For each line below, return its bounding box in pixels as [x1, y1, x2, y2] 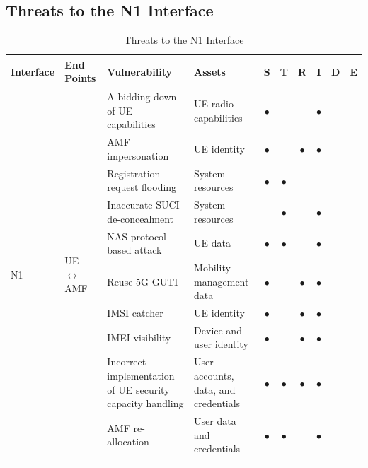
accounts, [194, 368, 234, 382]
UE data [194, 235, 231, 250]
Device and [194, 322, 242, 337]
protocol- [130, 228, 170, 243]
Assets [194, 64, 226, 78]
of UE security [107, 382, 170, 397]
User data [194, 413, 236, 428]
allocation [107, 434, 149, 449]
